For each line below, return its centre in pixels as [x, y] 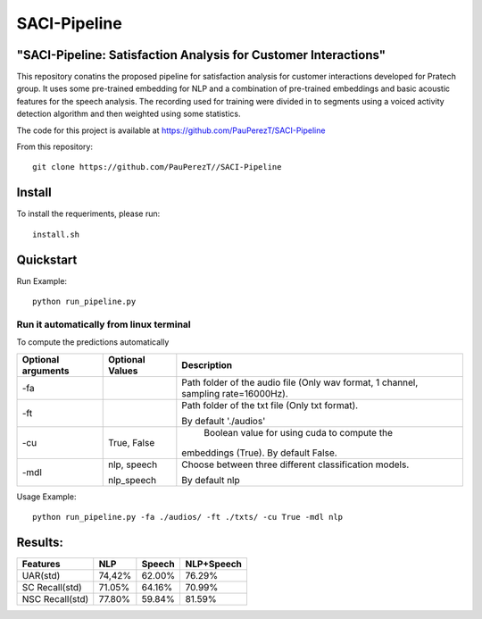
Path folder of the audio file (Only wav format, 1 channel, [300, 382]
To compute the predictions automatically [93, 342]
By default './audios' [224, 421]
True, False [131, 442]
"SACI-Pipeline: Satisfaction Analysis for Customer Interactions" [201, 55]
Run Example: [42, 280]
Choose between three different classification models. [295, 464]
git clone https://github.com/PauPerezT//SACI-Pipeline [157, 167]
